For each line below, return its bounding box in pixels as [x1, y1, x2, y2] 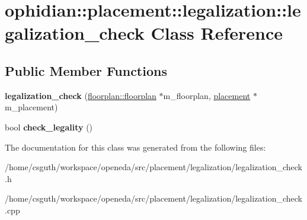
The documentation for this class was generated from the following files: [5, 141, 266, 153]
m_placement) [5, 101, 58, 113]
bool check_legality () [5, 120, 93, 133]
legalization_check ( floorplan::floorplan [5, 89, 156, 101]
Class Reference [151, 21, 283, 45]
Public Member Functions [5, 61, 167, 79]
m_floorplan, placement [163, 89, 251, 101]
